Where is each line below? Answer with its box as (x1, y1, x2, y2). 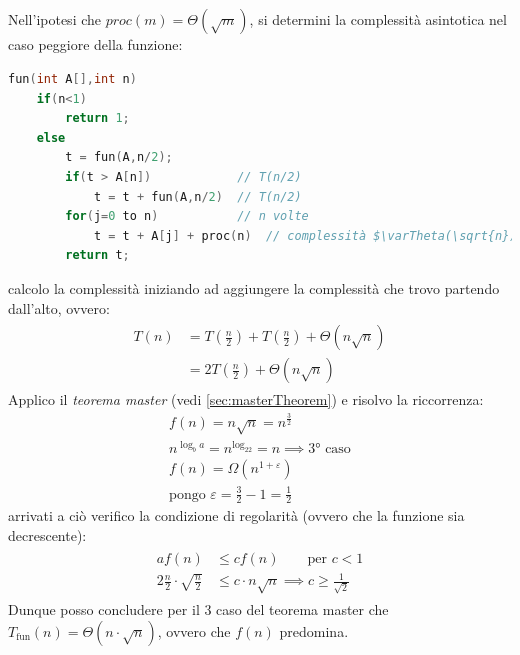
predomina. (279, 620, 349, 641)
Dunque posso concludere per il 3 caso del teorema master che (8, 598, 389, 619)
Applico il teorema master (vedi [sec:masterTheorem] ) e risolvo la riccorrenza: (8, 389, 484, 410)
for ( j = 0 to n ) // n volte (65, 209, 309, 224)
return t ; (65, 248, 130, 263)
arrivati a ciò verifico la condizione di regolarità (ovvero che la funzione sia (8, 505, 465, 526)
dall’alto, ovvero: (8, 297, 110, 318)
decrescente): (8, 525, 87, 546)
